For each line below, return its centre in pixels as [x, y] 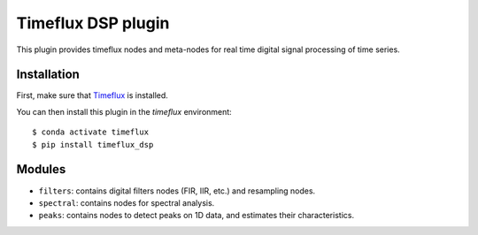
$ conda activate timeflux [91, 132]
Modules [41, 169]
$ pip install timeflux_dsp [93, 144]
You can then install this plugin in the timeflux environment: [124, 111]
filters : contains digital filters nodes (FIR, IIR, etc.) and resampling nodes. [177, 191]
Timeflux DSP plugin [93, 23]
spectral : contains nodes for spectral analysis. [127, 202]
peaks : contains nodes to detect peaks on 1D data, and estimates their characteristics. [196, 216]
